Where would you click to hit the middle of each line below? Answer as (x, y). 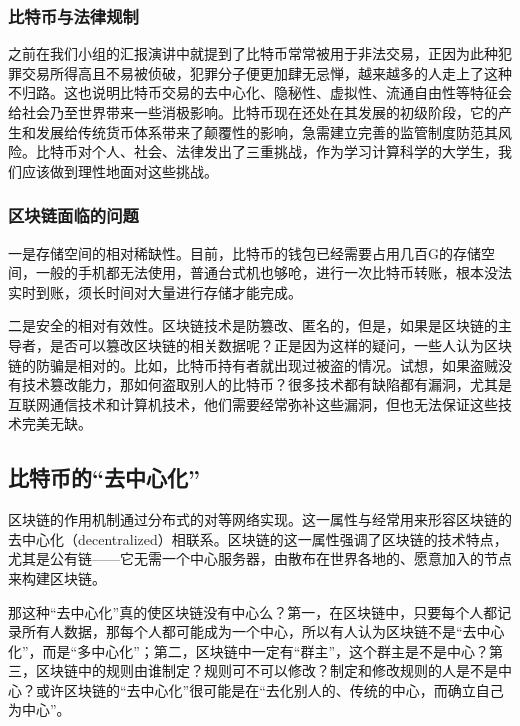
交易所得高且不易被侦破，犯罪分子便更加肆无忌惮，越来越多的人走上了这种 (266, 72)
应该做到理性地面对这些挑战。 (119, 170)
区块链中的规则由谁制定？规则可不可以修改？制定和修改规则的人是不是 (266, 670)
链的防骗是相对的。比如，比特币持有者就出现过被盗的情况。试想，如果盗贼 (253, 364)
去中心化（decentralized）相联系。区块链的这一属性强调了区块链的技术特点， (258, 538)
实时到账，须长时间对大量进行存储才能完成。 (155, 291)
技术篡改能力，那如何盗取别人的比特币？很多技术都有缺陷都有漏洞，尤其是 (266, 384)
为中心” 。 (39, 709)
